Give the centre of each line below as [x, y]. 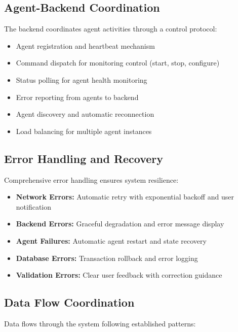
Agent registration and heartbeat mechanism [85, 45]
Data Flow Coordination [69, 302]
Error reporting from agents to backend [77, 97]
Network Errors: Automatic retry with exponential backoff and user [125, 197]
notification [34, 206]
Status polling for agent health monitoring [82, 79]
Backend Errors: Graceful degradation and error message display [120, 224]
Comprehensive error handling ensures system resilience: [91, 179]
